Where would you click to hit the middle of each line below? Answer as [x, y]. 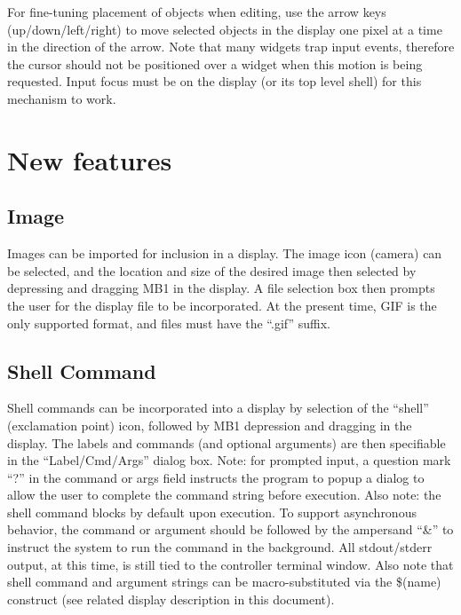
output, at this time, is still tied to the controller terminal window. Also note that [230, 564]
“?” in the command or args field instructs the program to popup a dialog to [216, 477]
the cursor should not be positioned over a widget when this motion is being [215, 63]
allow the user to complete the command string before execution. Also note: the [224, 495]
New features [90, 159]
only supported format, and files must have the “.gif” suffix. [169, 323]
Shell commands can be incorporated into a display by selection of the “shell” [218, 408]
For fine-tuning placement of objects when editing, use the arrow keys [197, 12]
